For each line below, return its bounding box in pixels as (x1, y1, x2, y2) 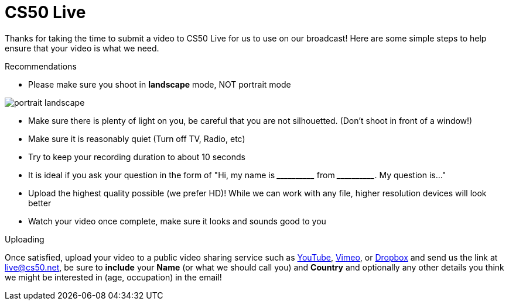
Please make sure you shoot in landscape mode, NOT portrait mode (28, 79, 291, 89)
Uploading (5, 234, 45, 244)
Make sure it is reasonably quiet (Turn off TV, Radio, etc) (28, 133, 245, 144)
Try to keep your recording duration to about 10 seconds (28, 151, 245, 162)
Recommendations (5, 61, 77, 71)
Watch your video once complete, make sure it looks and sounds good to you (28, 216, 326, 226)
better (28, 197, 52, 208)
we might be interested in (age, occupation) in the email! (5, 272, 222, 282)
